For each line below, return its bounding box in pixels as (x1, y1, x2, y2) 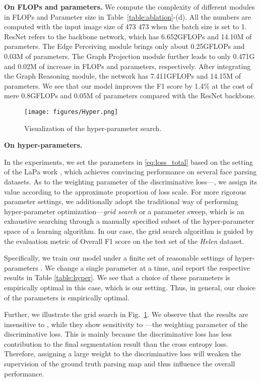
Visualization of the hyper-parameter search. (24, 122, 162, 133)
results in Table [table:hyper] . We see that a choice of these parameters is (4, 272, 230, 283)
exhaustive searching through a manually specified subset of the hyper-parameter (4, 216, 254, 226)
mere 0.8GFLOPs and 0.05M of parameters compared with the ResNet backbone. (4, 90, 256, 101)
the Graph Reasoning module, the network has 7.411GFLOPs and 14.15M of (4, 71, 241, 81)
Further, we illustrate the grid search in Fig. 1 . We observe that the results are (4, 309, 248, 320)
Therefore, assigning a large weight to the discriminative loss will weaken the (4, 348, 241, 359)
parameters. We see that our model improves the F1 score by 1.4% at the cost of (4, 80, 253, 91)
